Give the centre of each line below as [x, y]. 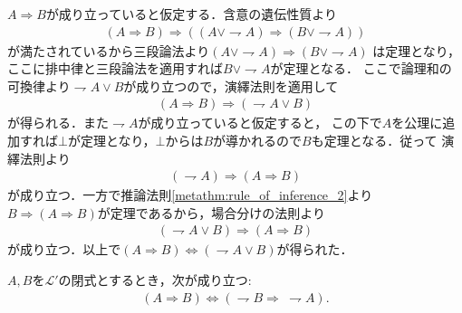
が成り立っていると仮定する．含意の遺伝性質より [191, 14]
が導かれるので [258, 141]
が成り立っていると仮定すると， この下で [260, 123]
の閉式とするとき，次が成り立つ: [155, 280]
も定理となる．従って [374, 141]
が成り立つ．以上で [64, 249]
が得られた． [315, 249]
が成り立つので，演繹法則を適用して [231, 85]
